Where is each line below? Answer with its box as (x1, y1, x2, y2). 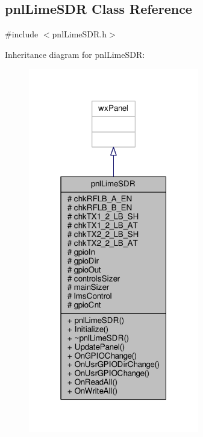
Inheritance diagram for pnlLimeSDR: (5, 48, 145, 60)
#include (5, 28, 39, 40)
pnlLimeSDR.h (52, 28, 107, 40)
